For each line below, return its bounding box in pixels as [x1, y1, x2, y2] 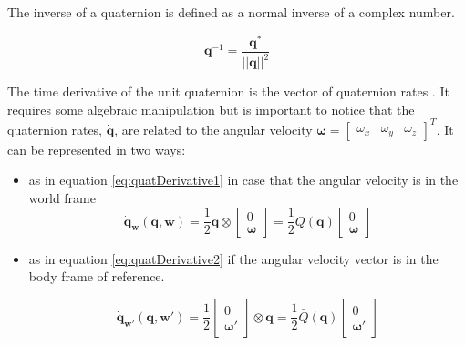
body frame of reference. [28, 267, 165, 286]
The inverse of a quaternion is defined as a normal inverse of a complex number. [7, 3, 455, 21]
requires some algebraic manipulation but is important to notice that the [7, 99, 415, 118]
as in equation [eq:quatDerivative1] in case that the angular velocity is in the [28, 170, 459, 189]
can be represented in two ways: [7, 139, 186, 158]
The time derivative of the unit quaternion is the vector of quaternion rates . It [7, 82, 449, 101]
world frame [28, 188, 96, 207]
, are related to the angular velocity [114, 119, 313, 138]
